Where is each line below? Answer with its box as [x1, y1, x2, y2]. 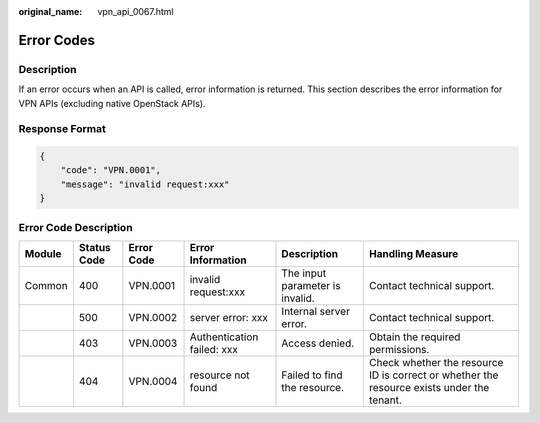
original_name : [18, 6, 83, 17]
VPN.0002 [128, 311, 178, 324]
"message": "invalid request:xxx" [60, 178, 230, 190]
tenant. [368, 393, 402, 407]
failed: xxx [189, 343, 239, 356]
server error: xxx [189, 311, 269, 324]
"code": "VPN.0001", [60, 165, 162, 176]
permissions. [368, 343, 430, 356]
